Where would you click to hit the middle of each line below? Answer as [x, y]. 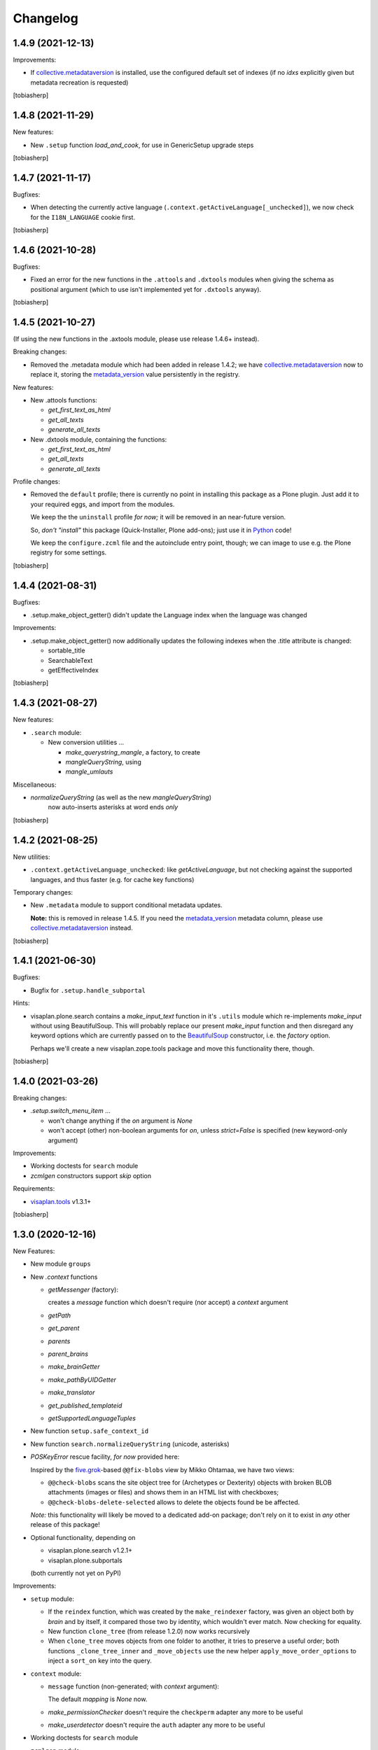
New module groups [61, 1264]
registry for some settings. [69, 552]
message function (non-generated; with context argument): [134, 1686]
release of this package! [65, 1525]
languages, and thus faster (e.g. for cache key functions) [112, 879]
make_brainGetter [74, 1367]
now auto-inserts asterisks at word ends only [113, 807]
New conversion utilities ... [86, 743]
